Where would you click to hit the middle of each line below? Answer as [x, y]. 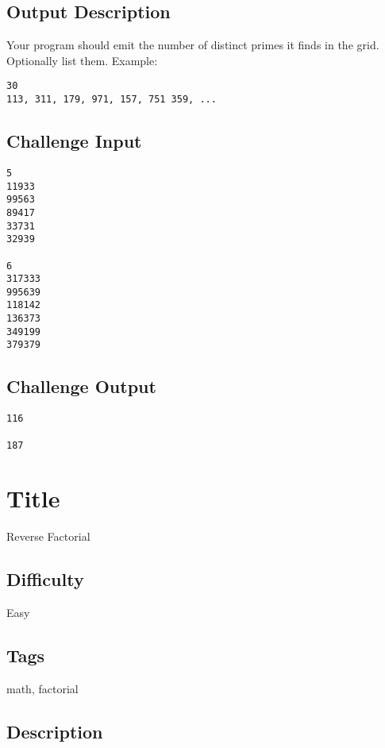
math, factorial [42, 688]
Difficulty [45, 579]
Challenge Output [81, 386]
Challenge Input [74, 141]
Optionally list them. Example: [82, 60]
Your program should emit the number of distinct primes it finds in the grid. [193, 45]
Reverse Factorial [48, 536]
